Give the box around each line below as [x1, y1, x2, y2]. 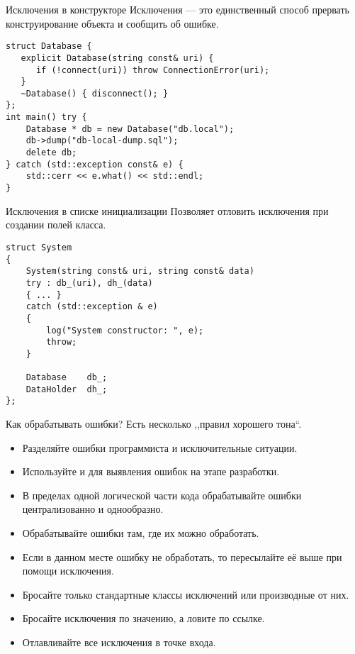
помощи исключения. [22, 563, 114, 578]
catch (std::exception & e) [26, 301, 158, 312]
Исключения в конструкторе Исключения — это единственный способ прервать [6, 2, 349, 16]
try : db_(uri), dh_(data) [26, 277, 153, 288]
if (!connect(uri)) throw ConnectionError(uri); [35, 65, 270, 75]
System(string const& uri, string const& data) [26, 266, 254, 277]
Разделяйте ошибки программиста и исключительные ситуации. [22, 440, 298, 455]
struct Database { [6, 41, 92, 52]
